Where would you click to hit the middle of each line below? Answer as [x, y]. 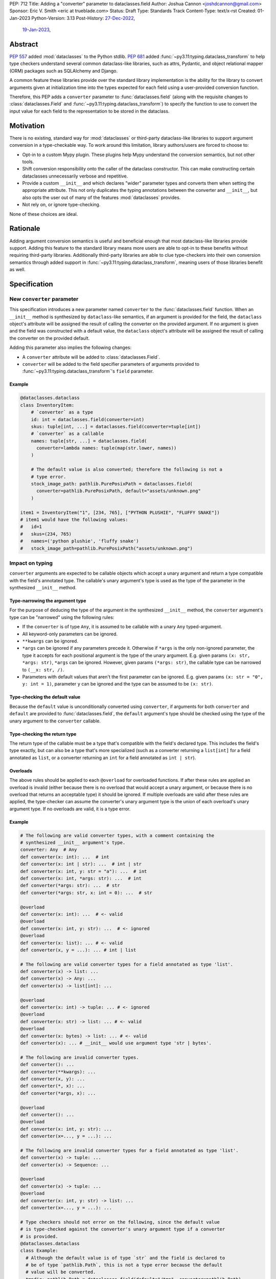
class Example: [39, 1251]
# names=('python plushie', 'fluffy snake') [79, 541]
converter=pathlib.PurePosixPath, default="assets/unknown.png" [119, 491]
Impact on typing [31, 563]
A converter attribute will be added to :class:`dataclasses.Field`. [91, 357]
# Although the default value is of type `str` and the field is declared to [125, 1258]
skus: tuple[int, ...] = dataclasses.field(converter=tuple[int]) [116, 426]
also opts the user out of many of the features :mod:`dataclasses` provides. [101, 197]
